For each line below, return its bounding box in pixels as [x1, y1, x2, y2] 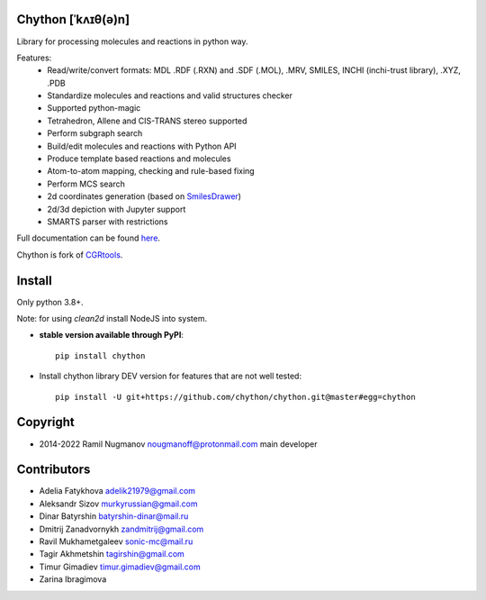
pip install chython [55, 350, 146, 360]
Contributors [16, 462, 91, 477]
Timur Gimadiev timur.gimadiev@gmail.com [39, 561, 202, 572]
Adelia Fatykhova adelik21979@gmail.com [39, 486, 196, 496]
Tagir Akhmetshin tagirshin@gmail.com [39, 549, 184, 559]
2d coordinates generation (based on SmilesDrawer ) [47, 191, 242, 202]
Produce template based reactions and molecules [47, 153, 231, 164]
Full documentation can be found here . [16, 232, 161, 243]
